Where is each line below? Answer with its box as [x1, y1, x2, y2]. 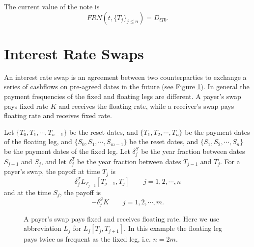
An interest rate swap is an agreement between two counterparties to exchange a [4, 72, 247, 82]
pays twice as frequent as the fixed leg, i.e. [24, 234, 151, 244]
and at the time [4, 187, 51, 197]
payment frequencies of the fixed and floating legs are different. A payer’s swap [4, 91, 241, 101]
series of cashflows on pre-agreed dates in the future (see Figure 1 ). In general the [4, 81, 250, 92]
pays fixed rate [4, 100, 48, 111]
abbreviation [24, 223, 61, 233]
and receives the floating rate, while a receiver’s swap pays [58, 100, 234, 111]
